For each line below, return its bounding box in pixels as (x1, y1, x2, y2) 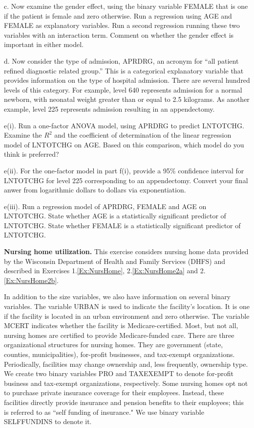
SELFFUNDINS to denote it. (4, 416, 92, 427)
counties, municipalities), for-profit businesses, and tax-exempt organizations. (4, 349, 235, 359)
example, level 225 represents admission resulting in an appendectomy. (4, 103, 215, 114)
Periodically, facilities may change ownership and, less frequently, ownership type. (4, 358, 248, 369)
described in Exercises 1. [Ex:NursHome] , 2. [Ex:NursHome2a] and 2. (4, 265, 206, 276)
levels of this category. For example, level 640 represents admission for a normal (4, 84, 242, 95)
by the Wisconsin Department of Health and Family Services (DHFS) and (4, 256, 225, 266)
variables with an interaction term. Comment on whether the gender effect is (4, 29, 234, 40)
